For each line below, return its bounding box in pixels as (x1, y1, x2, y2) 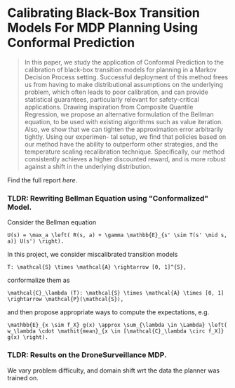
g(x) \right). (7, 334, 49, 341)
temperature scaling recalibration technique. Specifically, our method (24, 147, 225, 156)
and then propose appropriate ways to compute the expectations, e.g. (7, 308, 210, 316)
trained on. (7, 373, 39, 382)
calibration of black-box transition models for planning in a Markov (24, 65, 217, 74)
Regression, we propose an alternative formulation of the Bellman (24, 110, 214, 119)
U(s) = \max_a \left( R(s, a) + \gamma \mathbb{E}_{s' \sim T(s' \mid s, (7, 232, 228, 239)
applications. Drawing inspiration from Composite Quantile (24, 102, 194, 111)
